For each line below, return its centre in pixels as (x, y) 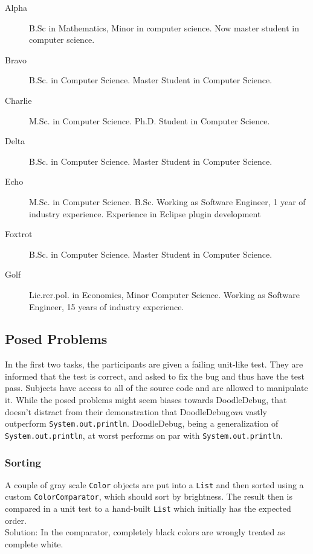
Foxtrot (19, 234)
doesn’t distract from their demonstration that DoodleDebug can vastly (136, 411)
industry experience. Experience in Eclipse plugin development (145, 213)
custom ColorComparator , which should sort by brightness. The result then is (149, 496)
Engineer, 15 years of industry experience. (107, 306)
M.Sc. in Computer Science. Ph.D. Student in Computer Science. (150, 120)
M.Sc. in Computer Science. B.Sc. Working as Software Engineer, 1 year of (167, 201)
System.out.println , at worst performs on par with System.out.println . (144, 435)
